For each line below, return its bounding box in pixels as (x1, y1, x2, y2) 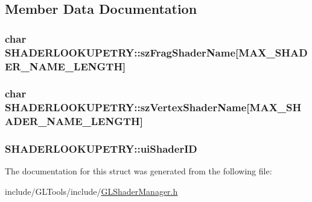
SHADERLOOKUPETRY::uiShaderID (5, 141, 197, 156)
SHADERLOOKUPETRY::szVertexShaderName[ (5, 100, 250, 115)
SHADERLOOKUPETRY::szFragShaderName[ (5, 44, 239, 60)
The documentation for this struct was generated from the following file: (5, 165, 272, 177)
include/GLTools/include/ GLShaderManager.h (5, 185, 178, 197)
